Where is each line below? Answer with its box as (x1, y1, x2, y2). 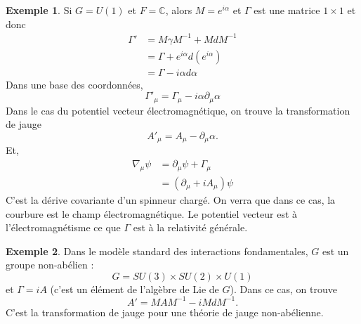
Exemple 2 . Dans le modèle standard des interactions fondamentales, (6, 243, 308, 258)
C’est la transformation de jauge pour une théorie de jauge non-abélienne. (6, 304, 324, 319)
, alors (165, 3, 192, 17)
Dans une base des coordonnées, (6, 77, 143, 91)
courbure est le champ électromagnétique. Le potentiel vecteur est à (6, 206, 298, 221)
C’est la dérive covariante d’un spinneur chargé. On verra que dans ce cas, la (6, 192, 336, 207)
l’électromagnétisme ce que (6, 220, 121, 235)
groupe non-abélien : (6, 257, 94, 272)
